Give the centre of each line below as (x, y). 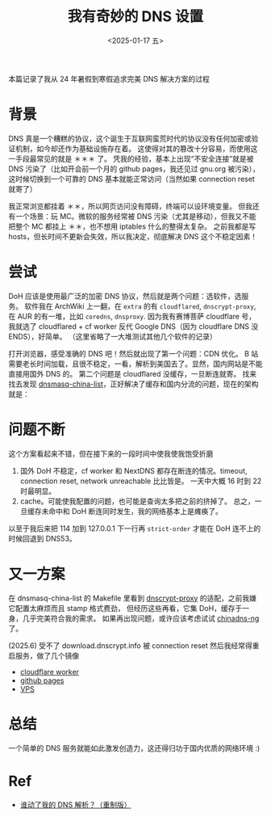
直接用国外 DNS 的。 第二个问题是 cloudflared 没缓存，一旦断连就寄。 (125, 373)
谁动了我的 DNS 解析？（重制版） (75, 804)
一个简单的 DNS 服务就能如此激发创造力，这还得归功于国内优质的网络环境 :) (134, 748)
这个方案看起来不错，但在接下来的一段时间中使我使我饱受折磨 (111, 453)
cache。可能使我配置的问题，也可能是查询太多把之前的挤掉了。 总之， (138, 501)
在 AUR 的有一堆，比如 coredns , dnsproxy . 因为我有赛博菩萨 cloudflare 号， (132, 316)
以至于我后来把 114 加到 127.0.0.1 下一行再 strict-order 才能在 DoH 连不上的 (134, 528)
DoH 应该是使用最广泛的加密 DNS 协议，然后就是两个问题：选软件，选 (125, 296)
